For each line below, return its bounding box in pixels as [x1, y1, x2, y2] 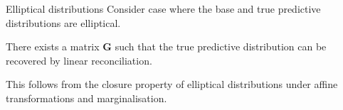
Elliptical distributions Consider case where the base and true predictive [6, 1, 321, 16]
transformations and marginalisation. [6, 90, 167, 105]
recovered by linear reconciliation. [6, 53, 152, 67]
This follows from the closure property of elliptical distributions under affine [6, 77, 338, 92]
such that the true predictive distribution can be [115, 39, 327, 54]
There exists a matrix [6, 39, 100, 54]
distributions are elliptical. [6, 15, 121, 30]
